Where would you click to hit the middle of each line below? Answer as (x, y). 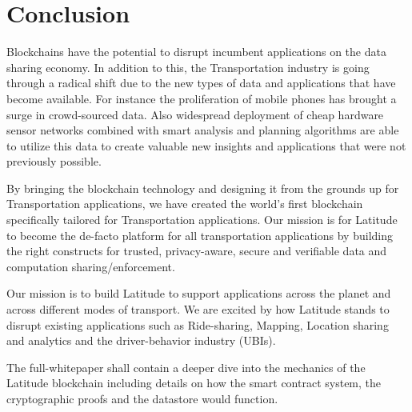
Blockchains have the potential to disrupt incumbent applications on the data (196, 52)
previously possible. (54, 161)
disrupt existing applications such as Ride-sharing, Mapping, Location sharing (198, 324)
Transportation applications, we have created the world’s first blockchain (185, 204)
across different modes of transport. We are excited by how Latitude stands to (198, 309)
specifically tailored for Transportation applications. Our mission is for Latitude (202, 220)
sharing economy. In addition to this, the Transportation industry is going (188, 67)
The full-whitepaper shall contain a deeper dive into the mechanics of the (186, 367)
